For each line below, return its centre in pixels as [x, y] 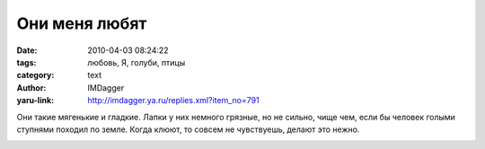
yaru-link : [35, 101]
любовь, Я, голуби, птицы [137, 62]
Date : [27, 50]
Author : [31, 88]
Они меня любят [82, 23]
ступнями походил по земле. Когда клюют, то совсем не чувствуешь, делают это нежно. [188, 129]
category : [35, 75]
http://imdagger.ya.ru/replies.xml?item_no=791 [173, 101]
